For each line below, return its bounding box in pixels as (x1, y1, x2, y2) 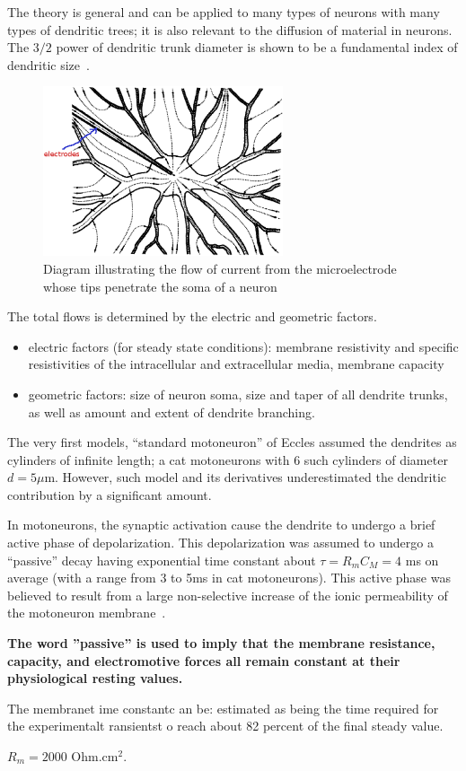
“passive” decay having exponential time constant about (7, 550, 316, 569)
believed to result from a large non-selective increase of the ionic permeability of (7, 585, 448, 604)
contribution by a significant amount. (7, 485, 212, 504)
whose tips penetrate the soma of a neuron (43, 276, 277, 295)
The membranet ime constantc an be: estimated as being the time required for (7, 698, 439, 717)
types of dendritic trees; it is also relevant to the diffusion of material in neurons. (7, 20, 453, 39)
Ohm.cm (71, 747, 119, 765)
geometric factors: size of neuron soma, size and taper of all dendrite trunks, (28, 384, 448, 403)
